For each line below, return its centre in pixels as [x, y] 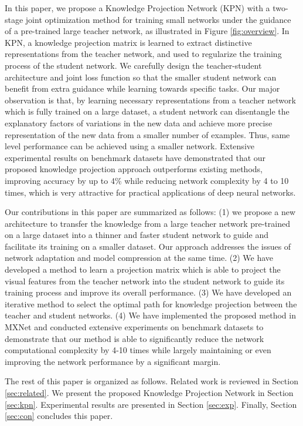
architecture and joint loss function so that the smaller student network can [141, 77]
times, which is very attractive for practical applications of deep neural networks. [150, 192]
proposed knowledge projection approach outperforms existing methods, [134, 169]
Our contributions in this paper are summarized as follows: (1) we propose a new [150, 212]
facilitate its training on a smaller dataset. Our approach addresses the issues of [148, 246]
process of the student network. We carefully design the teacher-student [133, 65]
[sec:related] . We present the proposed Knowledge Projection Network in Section [149, 393]
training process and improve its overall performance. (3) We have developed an [148, 292]
